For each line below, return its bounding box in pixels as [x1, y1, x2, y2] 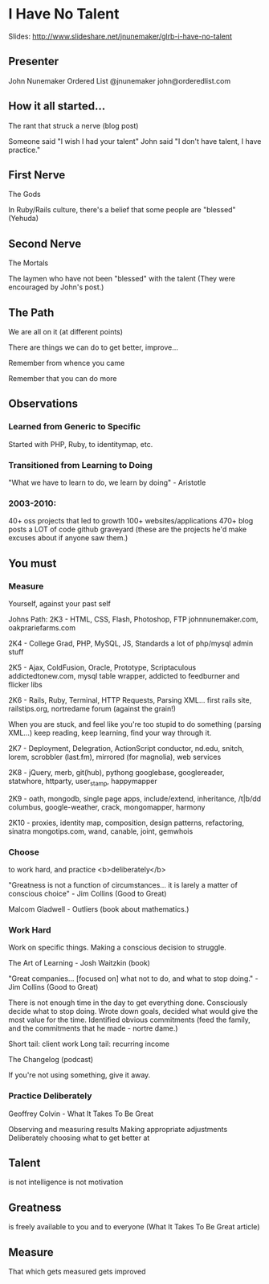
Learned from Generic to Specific [8, 421, 141, 433]
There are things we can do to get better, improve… [8, 343, 179, 352]
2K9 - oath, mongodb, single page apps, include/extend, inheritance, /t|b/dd [8, 794, 262, 803]
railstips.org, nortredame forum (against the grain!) [8, 704, 177, 713]
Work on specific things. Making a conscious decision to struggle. [8, 942, 226, 953]
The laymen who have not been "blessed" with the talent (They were [8, 274, 235, 284]
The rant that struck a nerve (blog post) [8, 121, 139, 130]
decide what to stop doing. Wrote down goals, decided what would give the [8, 1007, 259, 1016]
